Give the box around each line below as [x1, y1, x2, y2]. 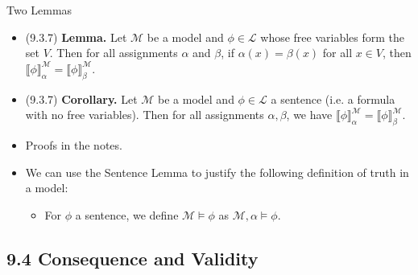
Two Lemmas [6, 2, 72, 18]
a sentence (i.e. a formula [271, 90, 395, 107]
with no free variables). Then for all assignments [25, 106, 264, 123]
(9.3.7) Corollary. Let [25, 90, 138, 107]
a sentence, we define [75, 206, 179, 223]
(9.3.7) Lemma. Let [25, 28, 127, 45]
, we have [286, 106, 333, 123]
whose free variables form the [260, 28, 405, 45]
